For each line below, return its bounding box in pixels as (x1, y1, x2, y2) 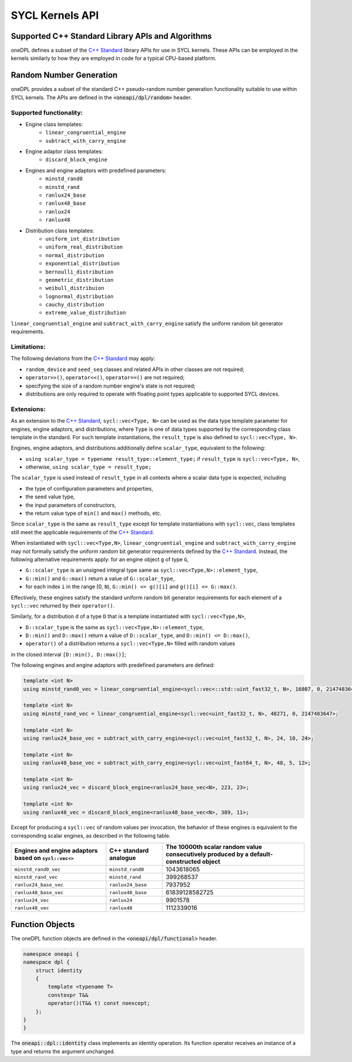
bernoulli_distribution (45, 268, 114, 275)
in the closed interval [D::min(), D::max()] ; (11, 650, 126, 658)
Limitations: (11, 343, 46, 351)
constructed (165, 858, 201, 866)
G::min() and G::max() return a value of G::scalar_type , (25, 575, 175, 582)
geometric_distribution (45, 277, 114, 283)
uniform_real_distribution (45, 244, 123, 251)
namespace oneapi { (23, 950, 79, 957)
